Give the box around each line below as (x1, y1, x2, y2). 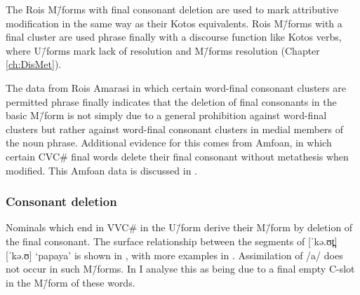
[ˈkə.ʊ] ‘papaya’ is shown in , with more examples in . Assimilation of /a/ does (6, 247, 343, 262)
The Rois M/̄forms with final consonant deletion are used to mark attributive (6, 2, 339, 16)
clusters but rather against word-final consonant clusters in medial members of (6, 121, 344, 136)
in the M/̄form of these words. (6, 275, 135, 289)
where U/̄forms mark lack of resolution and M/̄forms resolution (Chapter (6, 43, 320, 57)
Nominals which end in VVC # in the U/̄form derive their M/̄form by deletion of (6, 220, 353, 235)
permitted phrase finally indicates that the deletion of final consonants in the (6, 94, 337, 109)
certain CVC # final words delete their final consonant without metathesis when (6, 149, 349, 163)
